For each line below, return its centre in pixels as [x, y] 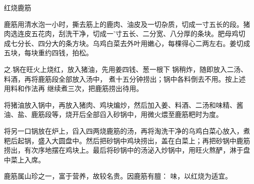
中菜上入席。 [24, 159]
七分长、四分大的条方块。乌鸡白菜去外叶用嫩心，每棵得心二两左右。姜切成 [130, 43]
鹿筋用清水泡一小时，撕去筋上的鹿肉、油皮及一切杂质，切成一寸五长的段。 [124, 24]
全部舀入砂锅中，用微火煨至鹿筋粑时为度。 [154, 114]
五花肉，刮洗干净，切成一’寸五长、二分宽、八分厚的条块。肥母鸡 [135, 34]
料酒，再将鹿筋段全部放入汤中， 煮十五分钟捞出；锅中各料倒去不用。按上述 [125, 79]
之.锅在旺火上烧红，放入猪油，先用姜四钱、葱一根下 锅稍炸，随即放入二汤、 [126, 69]
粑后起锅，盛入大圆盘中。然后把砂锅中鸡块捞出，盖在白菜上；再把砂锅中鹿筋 [127, 140]
